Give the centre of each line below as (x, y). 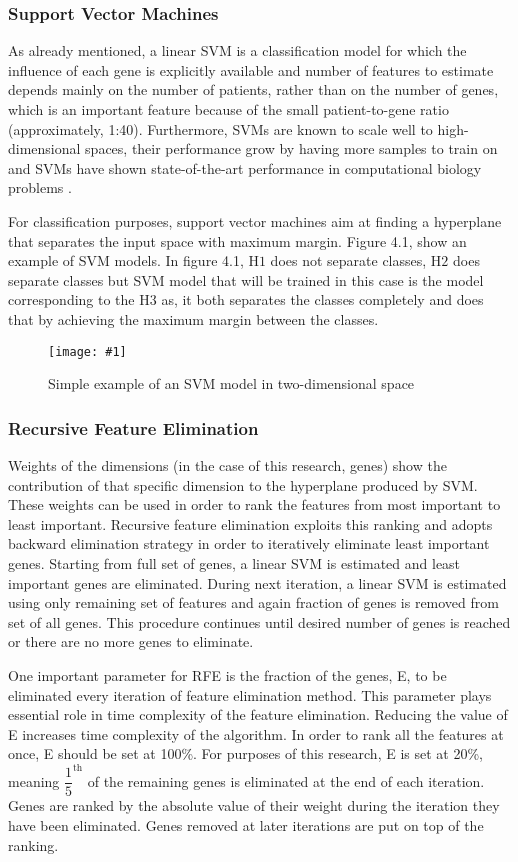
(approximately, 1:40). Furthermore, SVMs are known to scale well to (220, 128)
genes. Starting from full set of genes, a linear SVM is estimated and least (234, 562)
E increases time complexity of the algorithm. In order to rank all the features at (256, 733)
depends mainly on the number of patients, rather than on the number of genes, (253, 89)
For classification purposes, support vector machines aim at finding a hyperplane (255, 220)
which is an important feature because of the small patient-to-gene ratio (228, 109)
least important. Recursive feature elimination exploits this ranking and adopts (250, 523)
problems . (40, 187)
